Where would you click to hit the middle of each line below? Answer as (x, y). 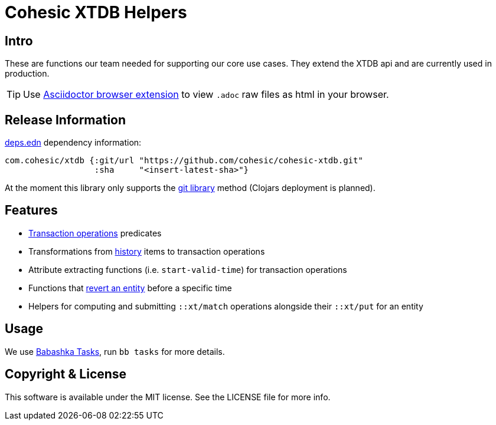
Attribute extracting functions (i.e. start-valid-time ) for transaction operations (188, 269)
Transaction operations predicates (95, 233)
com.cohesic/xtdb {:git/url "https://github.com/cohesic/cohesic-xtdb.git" (184, 161)
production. (27, 74)
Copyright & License (66, 374)
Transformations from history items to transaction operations (147, 251)
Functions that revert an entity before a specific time (130, 288)
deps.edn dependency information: (73, 143)
